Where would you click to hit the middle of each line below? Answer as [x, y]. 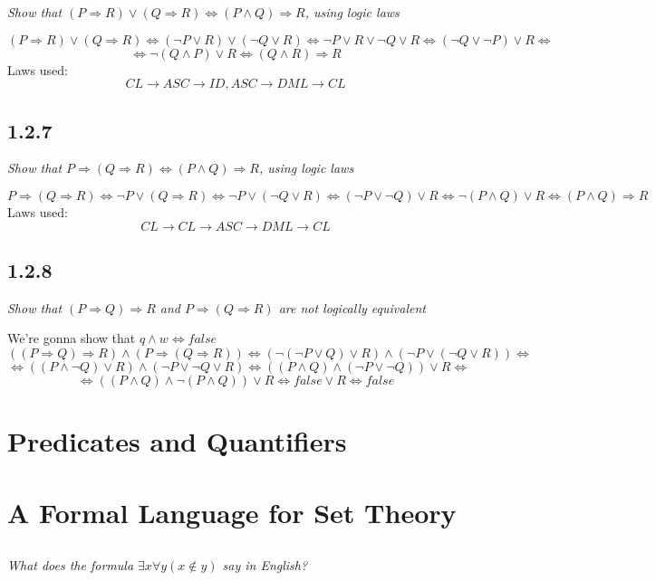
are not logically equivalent [352, 307]
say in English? [265, 565]
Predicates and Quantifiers [177, 441]
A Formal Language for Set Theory [232, 512]
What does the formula [71, 565]
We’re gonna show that [72, 338]
